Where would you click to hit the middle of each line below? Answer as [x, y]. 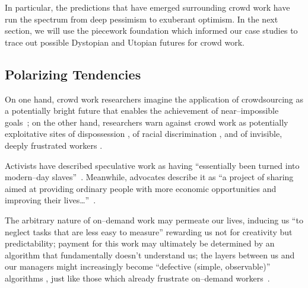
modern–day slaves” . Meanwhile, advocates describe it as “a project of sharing [149, 177]
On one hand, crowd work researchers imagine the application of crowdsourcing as [154, 99]
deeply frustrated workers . [54, 145]
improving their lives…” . [50, 200]
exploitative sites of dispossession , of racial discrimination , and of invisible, [144, 134]
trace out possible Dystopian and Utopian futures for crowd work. [125, 42]
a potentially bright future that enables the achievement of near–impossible [142, 111]
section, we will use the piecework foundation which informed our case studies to [151, 31]
